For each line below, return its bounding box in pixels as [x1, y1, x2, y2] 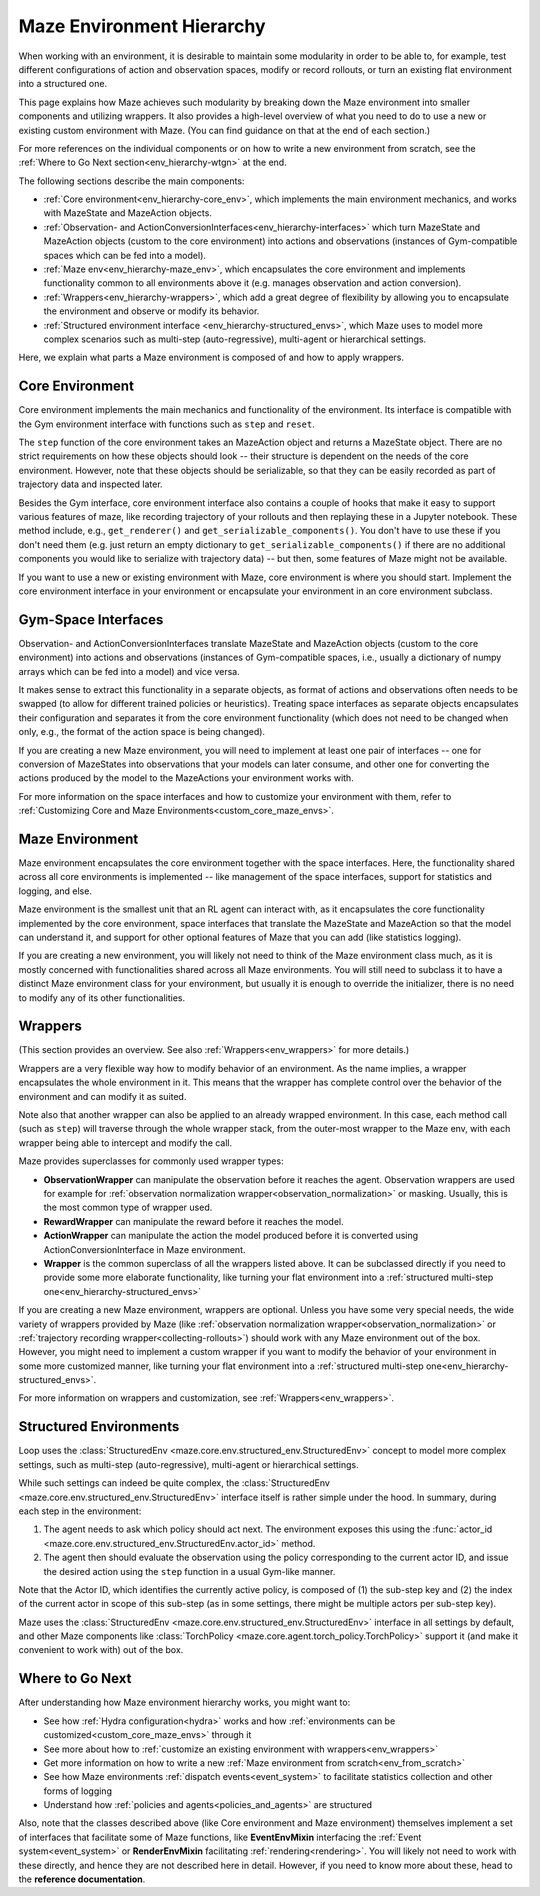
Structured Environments [18, 1418, 180, 1435]
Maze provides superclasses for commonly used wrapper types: [18, 1155, 284, 1167]
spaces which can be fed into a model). [43, 249, 207, 261]
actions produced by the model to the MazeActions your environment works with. [18, 772, 354, 784]
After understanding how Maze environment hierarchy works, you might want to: [18, 1696, 351, 1709]
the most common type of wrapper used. [43, 1201, 213, 1214]
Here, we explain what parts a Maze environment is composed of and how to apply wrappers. [18, 351, 405, 364]
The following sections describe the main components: [18, 175, 245, 187]
